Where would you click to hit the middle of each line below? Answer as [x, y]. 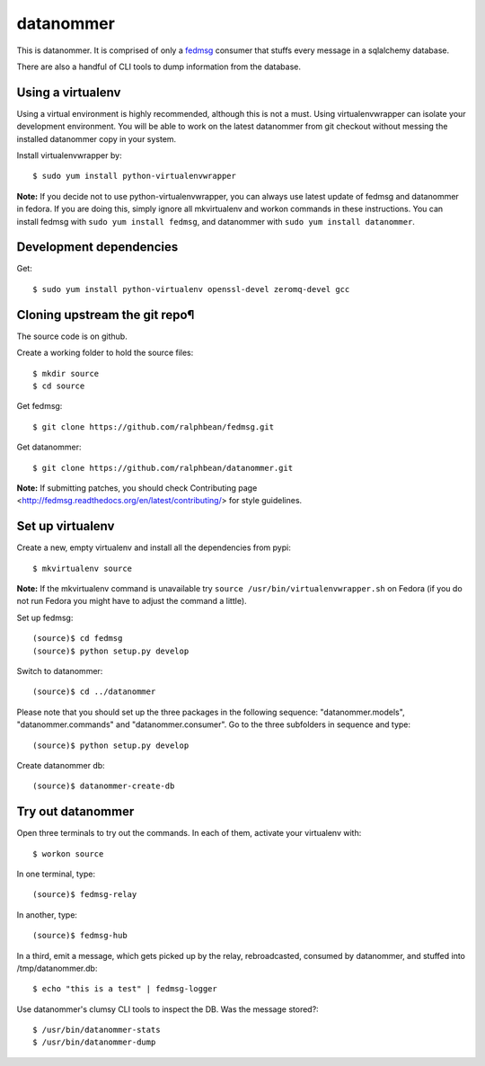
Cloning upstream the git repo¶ [106, 315]
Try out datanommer [75, 812]
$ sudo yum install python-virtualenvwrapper [135, 176]
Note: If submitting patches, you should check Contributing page [137, 488]
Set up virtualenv [66, 526]
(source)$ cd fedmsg [78, 639]
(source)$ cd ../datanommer [94, 692]
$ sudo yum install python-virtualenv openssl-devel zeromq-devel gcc [191, 289]
